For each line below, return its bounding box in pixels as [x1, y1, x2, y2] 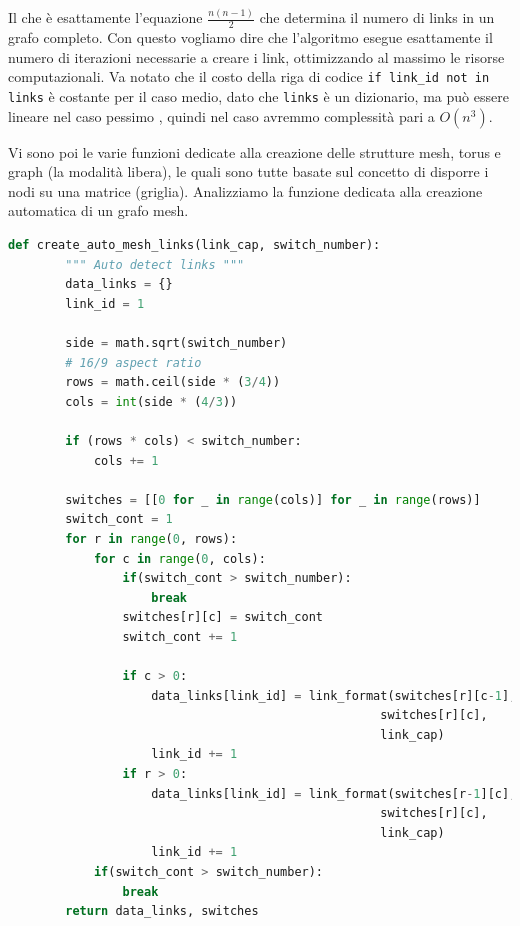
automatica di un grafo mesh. [8, 200, 189, 221]
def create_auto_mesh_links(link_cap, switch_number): [8, 238, 381, 253]
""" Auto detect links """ [65, 257, 245, 272]
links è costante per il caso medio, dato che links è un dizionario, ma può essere [8, 85, 509, 106]
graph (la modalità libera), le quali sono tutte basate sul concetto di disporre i [8, 161, 489, 182]
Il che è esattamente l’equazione [8, 7, 203, 28]
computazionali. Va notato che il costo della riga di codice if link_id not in [8, 66, 490, 87]
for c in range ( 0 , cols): [93, 551, 266, 566]
